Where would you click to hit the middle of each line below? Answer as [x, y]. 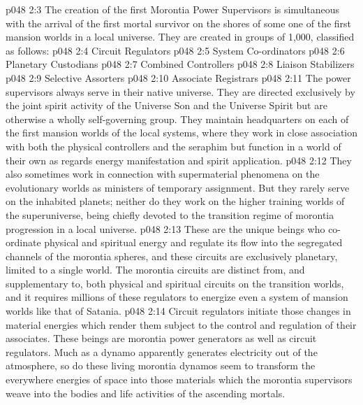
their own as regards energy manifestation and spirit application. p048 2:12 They [179, 160]
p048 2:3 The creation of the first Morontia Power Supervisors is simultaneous [173, 9]
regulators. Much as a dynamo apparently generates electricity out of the [162, 351]
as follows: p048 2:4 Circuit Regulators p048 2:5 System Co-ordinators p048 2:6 [175, 50]
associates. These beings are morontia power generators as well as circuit [161, 338]
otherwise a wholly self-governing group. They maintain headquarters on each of [177, 119]
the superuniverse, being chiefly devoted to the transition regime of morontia [170, 214]
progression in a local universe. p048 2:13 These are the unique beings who [165, 228]
